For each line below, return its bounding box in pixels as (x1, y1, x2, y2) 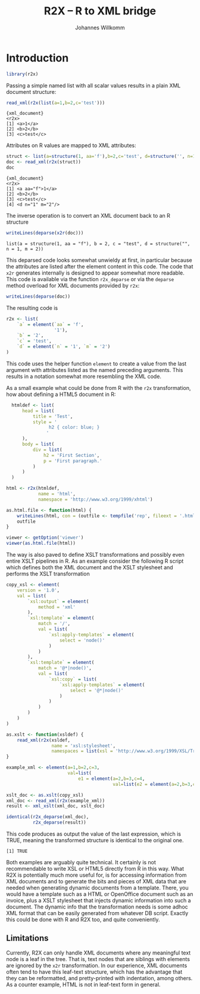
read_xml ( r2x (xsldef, (17, 737, 70, 743)
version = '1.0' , (17, 587, 60, 593)
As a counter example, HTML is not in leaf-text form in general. (6, 981, 161, 988)
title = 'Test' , (32, 413, 73, 419)
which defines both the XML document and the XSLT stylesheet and (6, 564, 174, 571)
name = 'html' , (37, 491, 76, 497)
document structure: (6, 88, 57, 95)
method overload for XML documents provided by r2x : (6, 282, 140, 289)
